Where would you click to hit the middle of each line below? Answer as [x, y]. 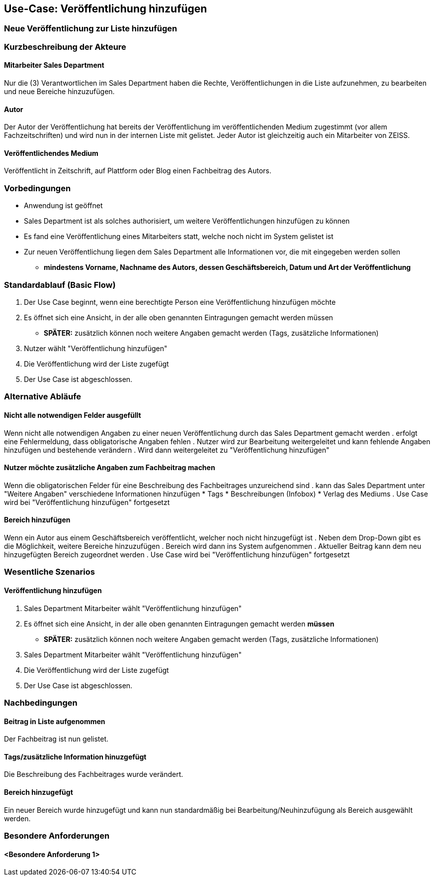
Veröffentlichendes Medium [51, 153]
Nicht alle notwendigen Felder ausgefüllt [73, 415]
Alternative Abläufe [43, 397]
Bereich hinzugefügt [39, 792]
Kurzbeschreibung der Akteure [65, 47]
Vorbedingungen [38, 188]
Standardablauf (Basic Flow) [60, 285]
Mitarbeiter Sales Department [54, 65]
